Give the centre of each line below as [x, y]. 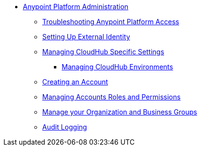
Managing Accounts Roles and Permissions [111, 97]
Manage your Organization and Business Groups [120, 112]
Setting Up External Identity [86, 37]
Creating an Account [75, 82]
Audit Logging [65, 127]
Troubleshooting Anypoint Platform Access [111, 22]
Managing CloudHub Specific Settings [103, 52]
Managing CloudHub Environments [117, 67]
